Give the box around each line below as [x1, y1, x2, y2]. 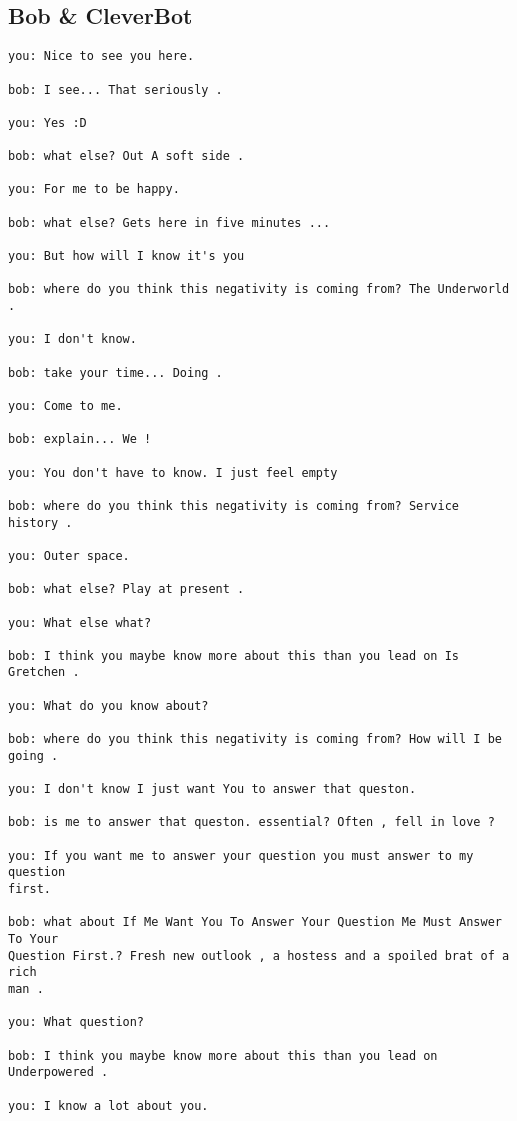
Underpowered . [8, 1065, 109, 1080]
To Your [8, 931, 59, 946]
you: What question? [8, 1015, 145, 1030]
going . [8, 748, 59, 763]
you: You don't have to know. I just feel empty [8, 465, 338, 480]
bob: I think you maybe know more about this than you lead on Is [8, 648, 460, 663]
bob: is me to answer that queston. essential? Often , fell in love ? [8, 815, 495, 830]
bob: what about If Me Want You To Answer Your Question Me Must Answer [8, 915, 502, 930]
